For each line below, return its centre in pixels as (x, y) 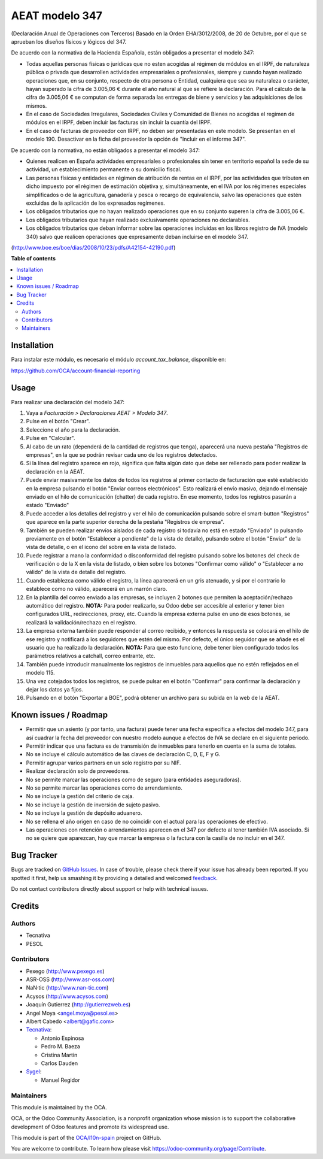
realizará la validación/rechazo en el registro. (81, 622)
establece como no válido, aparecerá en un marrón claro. (97, 589)
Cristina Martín (59, 1055)
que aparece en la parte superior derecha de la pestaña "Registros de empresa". (125, 522)
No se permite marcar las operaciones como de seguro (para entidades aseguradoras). (134, 779)
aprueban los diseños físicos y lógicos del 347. (69, 41)
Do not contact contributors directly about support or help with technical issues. (110, 888)
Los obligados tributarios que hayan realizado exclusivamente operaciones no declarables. (138, 220)
